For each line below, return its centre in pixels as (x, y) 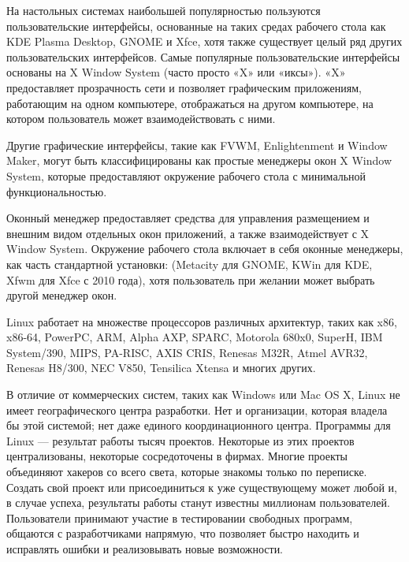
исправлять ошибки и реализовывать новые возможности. (145, 549)
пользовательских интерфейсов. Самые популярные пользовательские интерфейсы (203, 56)
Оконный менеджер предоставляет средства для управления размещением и (188, 218)
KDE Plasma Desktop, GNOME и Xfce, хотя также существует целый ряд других (204, 41)
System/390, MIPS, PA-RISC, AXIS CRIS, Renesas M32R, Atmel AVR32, (187, 352)
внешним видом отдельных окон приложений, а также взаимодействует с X (188, 233)
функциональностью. (57, 191)
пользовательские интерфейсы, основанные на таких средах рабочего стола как (196, 26)
